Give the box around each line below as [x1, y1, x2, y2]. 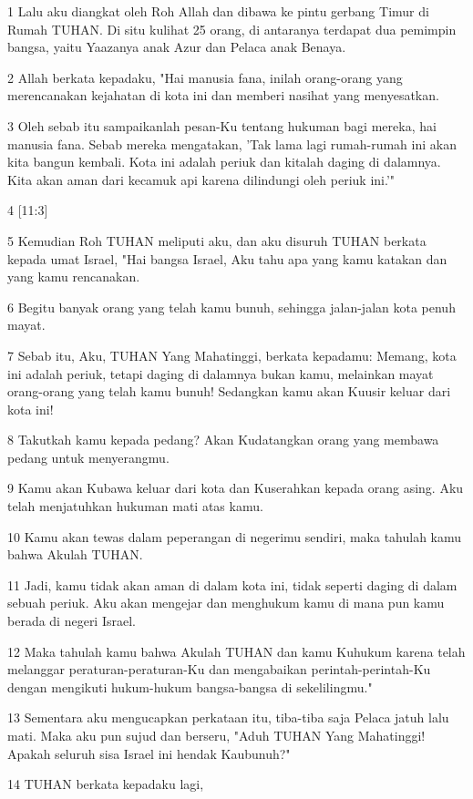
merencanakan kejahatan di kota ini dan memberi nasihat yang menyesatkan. [7, 86, 439, 105]
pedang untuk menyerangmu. [7, 447, 170, 466]
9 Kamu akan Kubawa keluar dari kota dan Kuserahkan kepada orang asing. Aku [7, 478, 464, 497]
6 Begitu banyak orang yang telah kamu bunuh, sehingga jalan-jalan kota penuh [7, 297, 456, 316]
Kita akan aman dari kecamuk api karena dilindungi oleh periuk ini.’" [7, 169, 396, 189]
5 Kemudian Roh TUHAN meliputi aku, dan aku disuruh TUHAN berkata [7, 230, 427, 250]
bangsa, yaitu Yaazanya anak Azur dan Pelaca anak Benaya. [7, 37, 346, 56]
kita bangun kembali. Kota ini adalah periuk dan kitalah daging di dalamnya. [7, 152, 441, 171]
